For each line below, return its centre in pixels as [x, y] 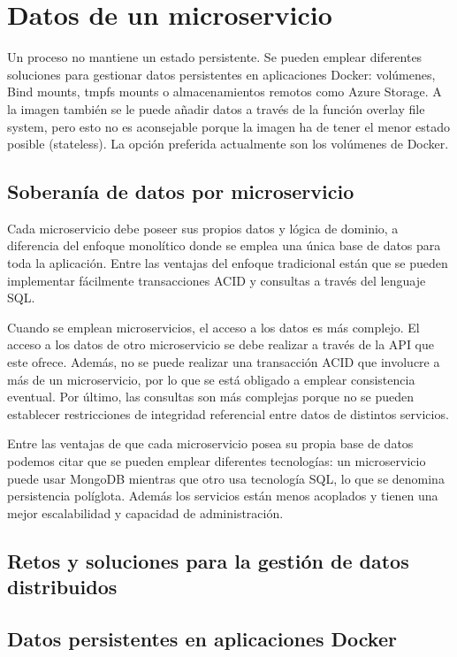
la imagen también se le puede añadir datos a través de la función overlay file [216, 108]
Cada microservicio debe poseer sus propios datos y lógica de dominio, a [203, 228]
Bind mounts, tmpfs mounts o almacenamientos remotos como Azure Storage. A [225, 92]
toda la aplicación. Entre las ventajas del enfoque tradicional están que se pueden [228, 263]
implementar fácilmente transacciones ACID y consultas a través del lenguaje [217, 280]
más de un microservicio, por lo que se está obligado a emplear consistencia [211, 379]
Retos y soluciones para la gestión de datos [208, 560]
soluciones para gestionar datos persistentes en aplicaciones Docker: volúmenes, [221, 74]
